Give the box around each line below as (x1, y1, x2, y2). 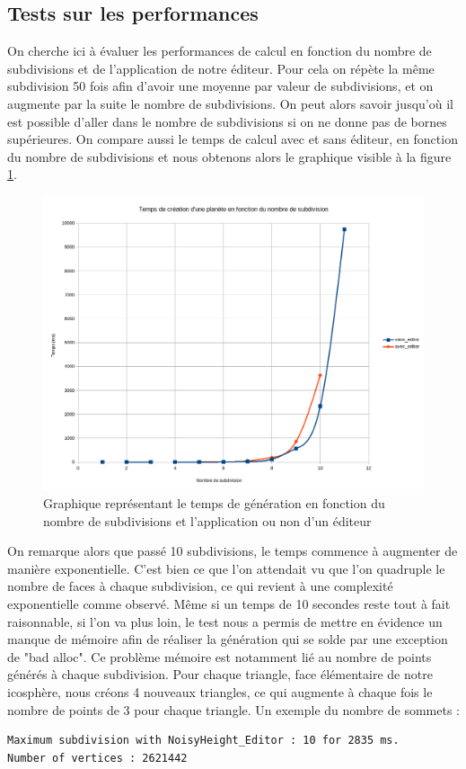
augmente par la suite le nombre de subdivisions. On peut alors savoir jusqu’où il (7, 94, 453, 112)
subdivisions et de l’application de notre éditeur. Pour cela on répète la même (7, 58, 435, 77)
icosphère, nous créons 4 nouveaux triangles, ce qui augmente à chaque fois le (7, 683, 433, 701)
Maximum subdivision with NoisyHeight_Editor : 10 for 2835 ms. (7, 734, 400, 747)
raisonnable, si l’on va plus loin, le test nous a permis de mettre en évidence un (7, 612, 443, 630)
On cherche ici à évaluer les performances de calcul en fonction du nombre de (7, 41, 432, 60)
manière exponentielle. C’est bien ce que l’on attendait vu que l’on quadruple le (7, 559, 445, 577)
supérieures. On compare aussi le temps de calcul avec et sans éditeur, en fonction (7, 130, 458, 148)
